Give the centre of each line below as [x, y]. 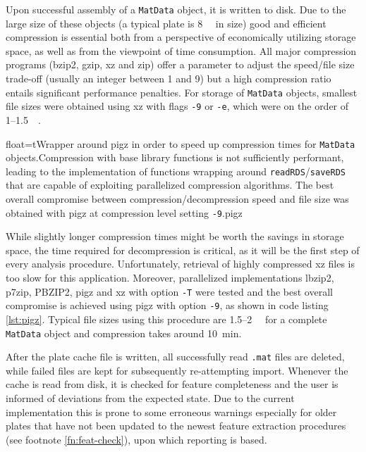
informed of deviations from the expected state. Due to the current [150, 398]
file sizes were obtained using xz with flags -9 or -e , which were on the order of [177, 106]
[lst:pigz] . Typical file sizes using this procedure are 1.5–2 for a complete [166, 319]
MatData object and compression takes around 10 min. [124, 333]
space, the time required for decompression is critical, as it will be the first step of [183, 250]
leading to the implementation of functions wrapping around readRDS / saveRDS [176, 171]
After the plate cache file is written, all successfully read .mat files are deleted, [175, 357]
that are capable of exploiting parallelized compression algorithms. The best [170, 185]
